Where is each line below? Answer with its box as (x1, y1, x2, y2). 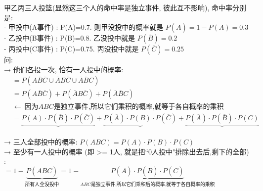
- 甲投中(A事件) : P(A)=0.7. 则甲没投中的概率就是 (4, 22, 164, 32)
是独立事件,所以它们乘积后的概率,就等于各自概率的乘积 (90, 182, 215, 187)
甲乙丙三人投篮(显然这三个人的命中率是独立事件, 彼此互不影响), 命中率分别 (4, 2, 246, 12)
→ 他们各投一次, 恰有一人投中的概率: (4, 64, 124, 74)
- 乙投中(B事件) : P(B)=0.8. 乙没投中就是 (4, 33, 135, 43)
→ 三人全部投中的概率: (4, 136, 78, 146)
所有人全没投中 (25, 182, 59, 187)
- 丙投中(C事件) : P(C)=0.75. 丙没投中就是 (4, 44, 139, 54)
